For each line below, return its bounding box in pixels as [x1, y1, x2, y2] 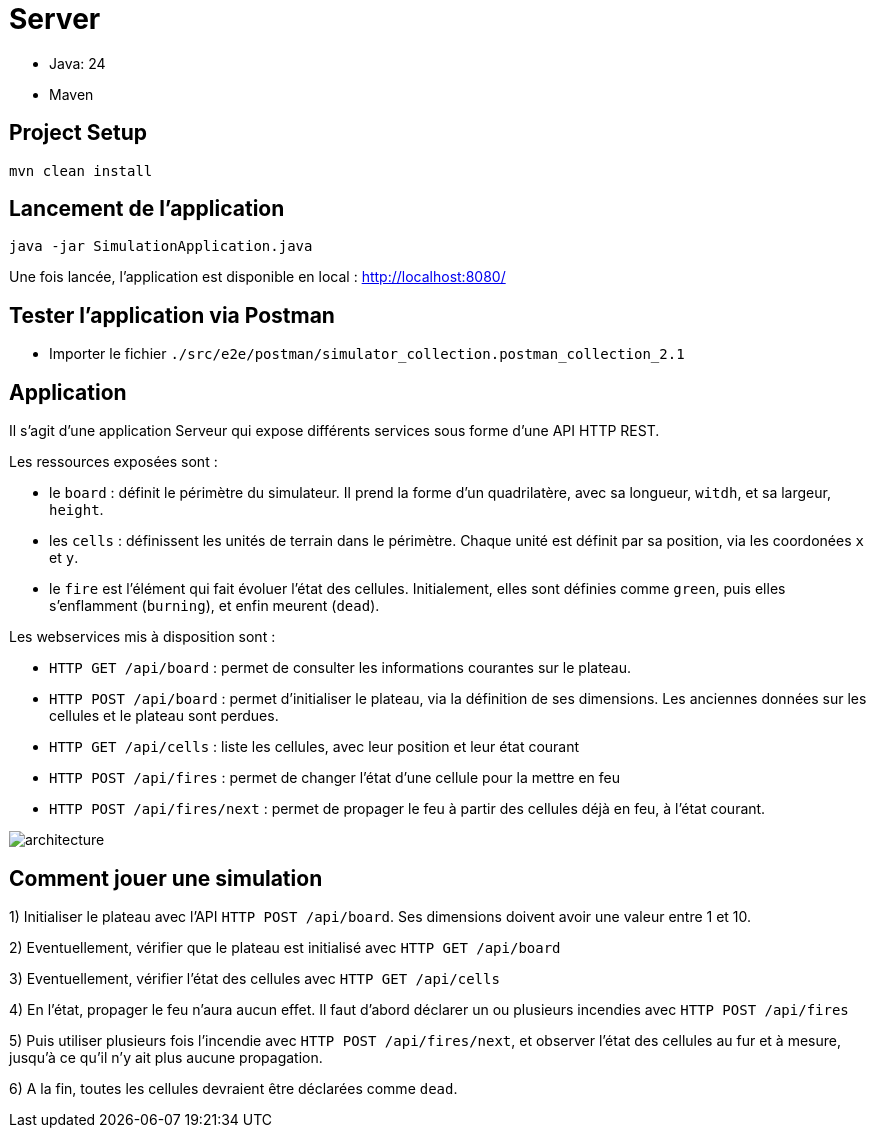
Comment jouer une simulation [9, 865, 323, 891]
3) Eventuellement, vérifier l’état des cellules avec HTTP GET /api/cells [9, 969, 500, 987]
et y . [49, 549, 79, 567]
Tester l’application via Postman [9, 302, 335, 328]
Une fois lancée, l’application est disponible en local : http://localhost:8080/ [9, 268, 506, 286]
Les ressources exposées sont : [9, 453, 218, 471]
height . [49, 501, 104, 519]
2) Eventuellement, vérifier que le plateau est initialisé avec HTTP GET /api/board [9, 938, 561, 956]
